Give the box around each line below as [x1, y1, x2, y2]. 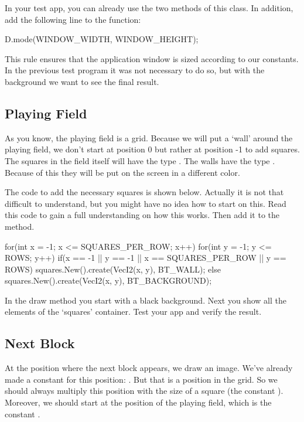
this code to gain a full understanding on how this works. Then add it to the [5, 209, 280, 221]
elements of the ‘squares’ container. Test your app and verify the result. [5, 305, 262, 318]
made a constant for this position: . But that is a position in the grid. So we [5, 373, 278, 385]
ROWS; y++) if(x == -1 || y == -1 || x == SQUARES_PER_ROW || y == [5, 251, 286, 264]
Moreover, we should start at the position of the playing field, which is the [5, 396, 272, 409]
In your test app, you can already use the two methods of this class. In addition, [5, 2, 293, 13]
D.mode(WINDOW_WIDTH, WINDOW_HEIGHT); [5, 33, 199, 45]
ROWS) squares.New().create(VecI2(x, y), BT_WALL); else [5, 263, 221, 275]
